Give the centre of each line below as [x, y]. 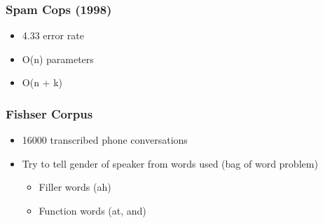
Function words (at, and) [92, 210]
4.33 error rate [53, 35]
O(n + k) [42, 82]
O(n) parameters [58, 59]
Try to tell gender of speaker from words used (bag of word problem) [170, 163]
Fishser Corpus [49, 113]
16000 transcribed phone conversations [105, 140]
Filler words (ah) [75, 187]
